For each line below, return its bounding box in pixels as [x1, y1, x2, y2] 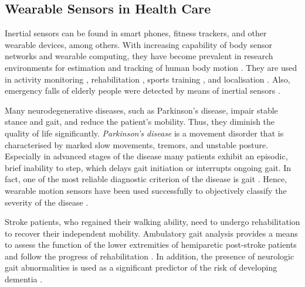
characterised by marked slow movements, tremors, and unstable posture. [5, 138, 269, 151]
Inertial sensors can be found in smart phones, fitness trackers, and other [5, 27, 267, 39]
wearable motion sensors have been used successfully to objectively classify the [5, 184, 287, 196]
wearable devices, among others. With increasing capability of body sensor [5, 38, 272, 50]
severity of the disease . [5, 196, 89, 208]
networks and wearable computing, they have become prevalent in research [5, 50, 273, 62]
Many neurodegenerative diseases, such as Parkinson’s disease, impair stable [5, 104, 278, 116]
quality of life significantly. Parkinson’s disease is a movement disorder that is [5, 127, 284, 139]
